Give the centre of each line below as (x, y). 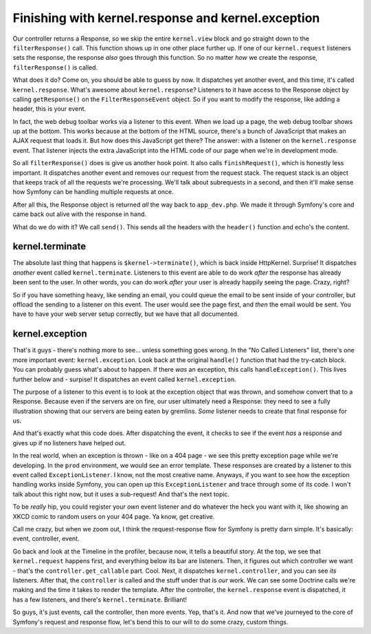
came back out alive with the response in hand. (80, 214)
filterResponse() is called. (55, 67)
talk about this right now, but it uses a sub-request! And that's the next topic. (121, 494)
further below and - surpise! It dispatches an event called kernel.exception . (124, 379)
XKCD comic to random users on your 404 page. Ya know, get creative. (114, 516)
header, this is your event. (49, 109)
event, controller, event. (46, 539)
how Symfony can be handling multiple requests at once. (93, 192)
